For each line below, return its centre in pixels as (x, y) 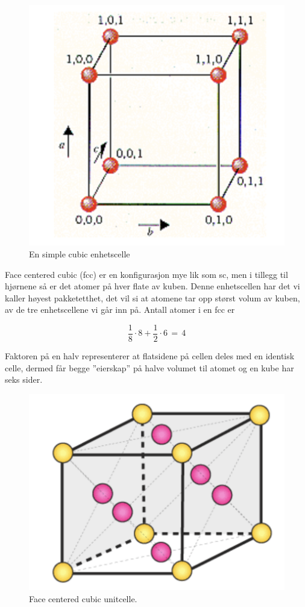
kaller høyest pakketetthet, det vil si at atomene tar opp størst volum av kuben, (152, 297)
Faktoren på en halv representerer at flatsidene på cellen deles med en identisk (150, 356)
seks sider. (24, 379)
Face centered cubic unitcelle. (83, 598)
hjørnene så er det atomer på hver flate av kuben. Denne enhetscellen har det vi (152, 286)
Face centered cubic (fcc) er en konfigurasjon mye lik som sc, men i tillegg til (146, 274)
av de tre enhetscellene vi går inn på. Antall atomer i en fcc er (120, 310)
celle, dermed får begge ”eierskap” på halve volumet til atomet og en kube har (149, 367)
